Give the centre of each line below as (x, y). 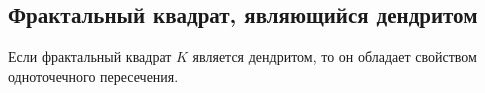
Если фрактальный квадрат (90, 56)
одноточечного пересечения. (93, 75)
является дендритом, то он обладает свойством (334, 56)
